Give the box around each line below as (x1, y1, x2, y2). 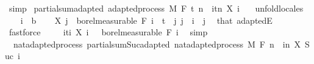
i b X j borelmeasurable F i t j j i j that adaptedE (20, 13, 273, 26)
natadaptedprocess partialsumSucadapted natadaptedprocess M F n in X (13, 37, 301, 50)
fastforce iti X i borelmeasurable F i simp (9, 26, 208, 38)
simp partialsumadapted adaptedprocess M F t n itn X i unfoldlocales (9, 2, 304, 14)
